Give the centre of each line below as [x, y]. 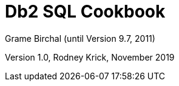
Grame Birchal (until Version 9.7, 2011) [80, 38]
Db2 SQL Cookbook [85, 12]
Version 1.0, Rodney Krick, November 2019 [90, 57]
